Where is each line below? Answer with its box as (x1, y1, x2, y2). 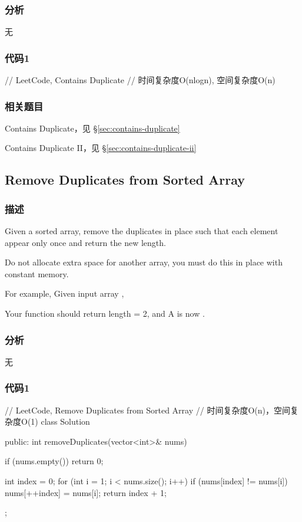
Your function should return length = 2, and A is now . (5, 307, 205, 319)
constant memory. (5, 267, 69, 280)
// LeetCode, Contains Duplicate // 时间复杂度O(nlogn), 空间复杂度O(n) (5, 74, 276, 86)
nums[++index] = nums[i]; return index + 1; (5, 486, 167, 498)
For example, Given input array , (5, 287, 124, 300)
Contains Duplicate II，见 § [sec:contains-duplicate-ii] (5, 142, 197, 154)
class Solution (41, 415, 90, 428)
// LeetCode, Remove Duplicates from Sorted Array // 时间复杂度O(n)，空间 (5, 403, 290, 416)
